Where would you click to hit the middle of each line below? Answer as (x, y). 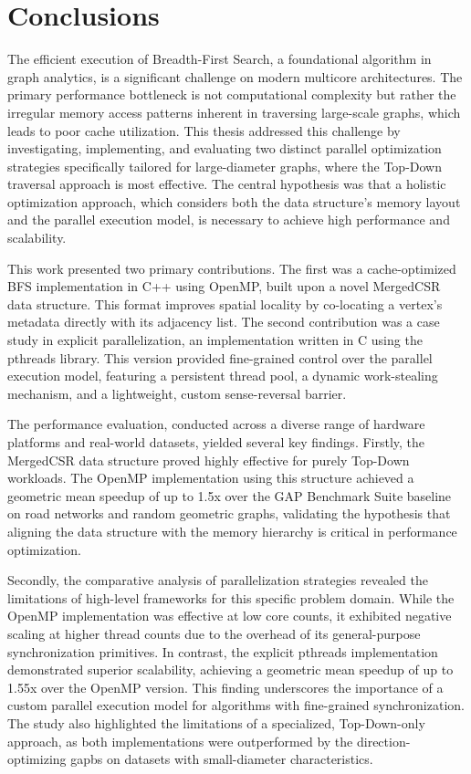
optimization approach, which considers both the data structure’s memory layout (234, 201)
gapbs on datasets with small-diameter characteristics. (222, 759)
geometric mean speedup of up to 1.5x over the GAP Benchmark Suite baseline (230, 495)
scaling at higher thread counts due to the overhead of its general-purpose (214, 633)
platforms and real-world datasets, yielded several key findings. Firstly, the (216, 442)
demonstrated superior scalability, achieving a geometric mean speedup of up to (230, 669)
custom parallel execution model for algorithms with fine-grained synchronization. (236, 705)
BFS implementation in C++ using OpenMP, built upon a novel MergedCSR (224, 286)
